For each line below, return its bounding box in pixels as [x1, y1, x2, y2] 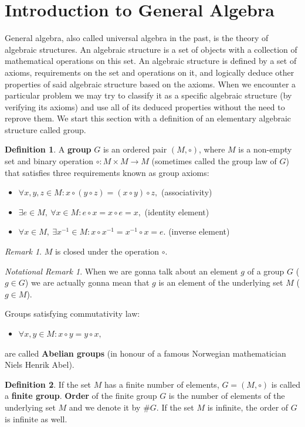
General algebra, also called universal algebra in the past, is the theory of [5, 32, 269, 44]
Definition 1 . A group [5, 143, 91, 155]
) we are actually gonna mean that [25, 276, 150, 289]
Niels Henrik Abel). [5, 358, 74, 371]
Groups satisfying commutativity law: [5, 307, 140, 320]
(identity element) [144, 205, 209, 218]
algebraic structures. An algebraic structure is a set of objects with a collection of [5, 43, 297, 55]
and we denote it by [69, 401, 141, 413]
